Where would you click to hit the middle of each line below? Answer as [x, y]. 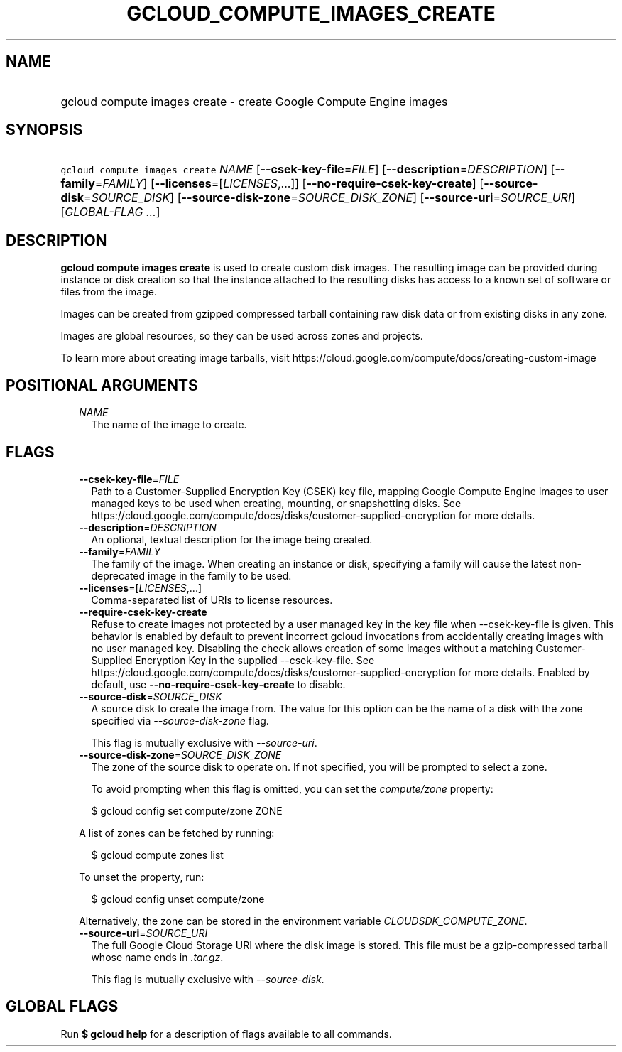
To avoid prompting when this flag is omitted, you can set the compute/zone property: [292, 788]
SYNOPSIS [44, 130]
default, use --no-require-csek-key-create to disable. [218, 684]
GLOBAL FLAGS [62, 1007]
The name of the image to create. [169, 425]
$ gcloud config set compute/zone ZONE [187, 810]
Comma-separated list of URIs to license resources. [212, 600]
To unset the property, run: [142, 877]
